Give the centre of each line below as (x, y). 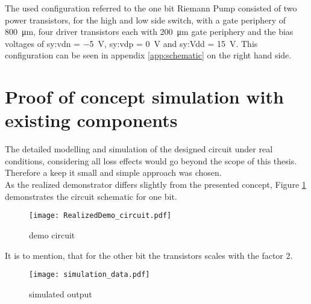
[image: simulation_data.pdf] (90, 275)
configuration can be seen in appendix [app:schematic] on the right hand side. (148, 55)
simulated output (61, 293)
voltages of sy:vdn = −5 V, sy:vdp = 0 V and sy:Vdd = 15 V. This (131, 43)
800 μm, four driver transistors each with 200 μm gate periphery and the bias (149, 32)
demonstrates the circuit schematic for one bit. (91, 196)
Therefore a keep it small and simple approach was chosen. (113, 172)
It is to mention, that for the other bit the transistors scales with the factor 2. (149, 255)
